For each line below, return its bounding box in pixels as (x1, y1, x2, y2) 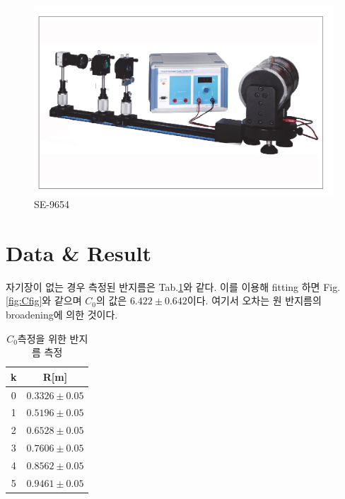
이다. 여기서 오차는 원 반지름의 (187, 293, 322, 308)
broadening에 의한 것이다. (6, 307, 118, 321)
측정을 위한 (17, 331, 66, 345)
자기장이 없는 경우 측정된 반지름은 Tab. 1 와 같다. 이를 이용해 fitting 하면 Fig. (6, 279, 341, 294)
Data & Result (6, 238, 151, 267)
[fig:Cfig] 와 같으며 (6, 293, 82, 308)
